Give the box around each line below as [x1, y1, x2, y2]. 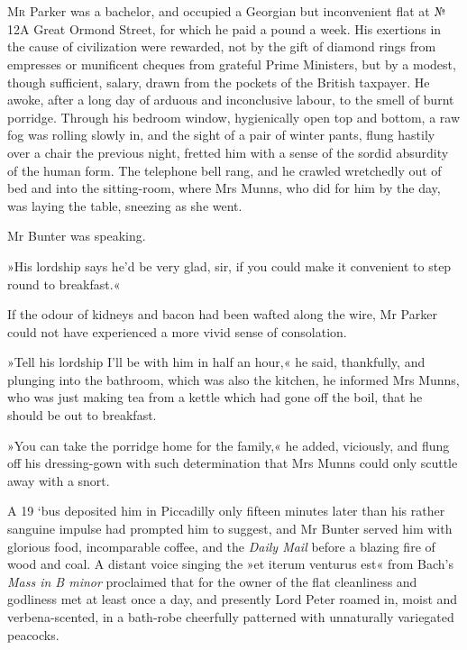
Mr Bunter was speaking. [7, 226, 146, 245]
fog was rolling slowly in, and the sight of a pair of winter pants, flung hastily [7, 125, 435, 144]
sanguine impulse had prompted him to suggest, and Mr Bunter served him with [7, 519, 453, 538]
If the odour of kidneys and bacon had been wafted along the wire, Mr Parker [7, 305, 437, 324]
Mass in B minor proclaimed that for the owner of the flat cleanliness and [7, 572, 417, 590]
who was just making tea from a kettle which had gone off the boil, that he [7, 388, 423, 407]
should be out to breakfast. [7, 406, 157, 425]
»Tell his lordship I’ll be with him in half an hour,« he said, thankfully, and [7, 352, 426, 371]
